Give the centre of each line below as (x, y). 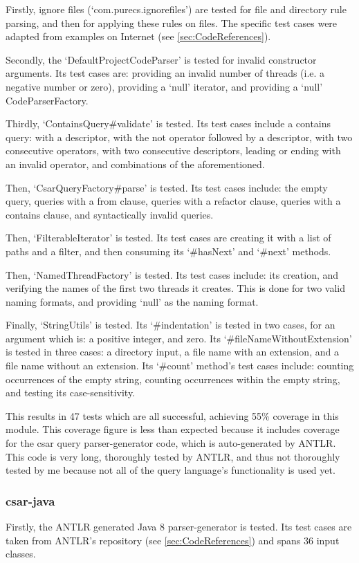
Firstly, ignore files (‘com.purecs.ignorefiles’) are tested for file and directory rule (176, 9)
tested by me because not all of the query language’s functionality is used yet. (171, 470)
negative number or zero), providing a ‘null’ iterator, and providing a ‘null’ (164, 86)
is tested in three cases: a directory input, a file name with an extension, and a (172, 352)
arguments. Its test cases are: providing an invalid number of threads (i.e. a (165, 73)
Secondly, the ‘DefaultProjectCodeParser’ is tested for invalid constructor (161, 59)
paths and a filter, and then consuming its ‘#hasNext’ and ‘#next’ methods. (168, 251)
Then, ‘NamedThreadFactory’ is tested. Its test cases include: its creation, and (172, 274)
